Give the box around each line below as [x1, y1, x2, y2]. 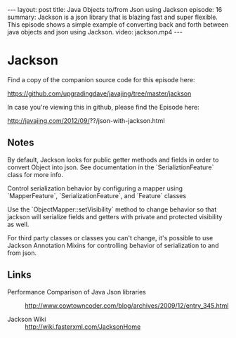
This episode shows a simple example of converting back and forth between [7, 20, 229, 29]
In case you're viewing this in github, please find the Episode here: [7, 103, 200, 111]
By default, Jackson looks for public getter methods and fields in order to [7, 155, 219, 164]
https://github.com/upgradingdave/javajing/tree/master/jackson [7, 89, 192, 98]
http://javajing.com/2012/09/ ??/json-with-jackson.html [7, 116, 165, 124]
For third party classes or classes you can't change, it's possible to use [7, 233, 214, 242]
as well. [7, 220, 29, 228]
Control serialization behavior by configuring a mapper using [7, 184, 183, 193]
